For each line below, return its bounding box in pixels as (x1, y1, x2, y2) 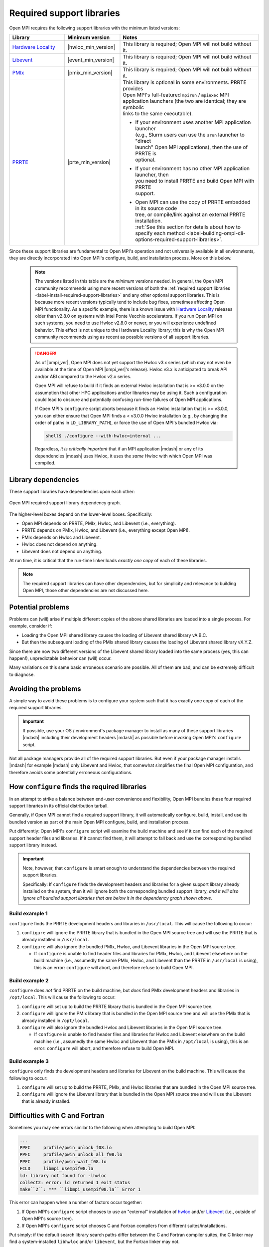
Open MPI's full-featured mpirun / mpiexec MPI (123, 91, 229, 98)
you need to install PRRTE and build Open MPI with (135, 177, 255, 184)
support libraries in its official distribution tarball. (9, 803, 109, 809)
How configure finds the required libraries (9, 782, 147, 791)
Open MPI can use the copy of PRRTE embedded (135, 199, 251, 206)
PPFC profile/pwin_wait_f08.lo (19, 1159, 107, 1164)
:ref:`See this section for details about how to (135, 223, 241, 230)
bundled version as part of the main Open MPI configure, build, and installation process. (9, 819, 190, 825)
